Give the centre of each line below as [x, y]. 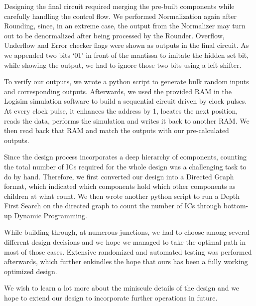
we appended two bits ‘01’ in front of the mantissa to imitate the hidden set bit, [127, 55]
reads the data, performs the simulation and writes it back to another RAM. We [127, 120]
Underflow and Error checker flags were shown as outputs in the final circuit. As [127, 45]
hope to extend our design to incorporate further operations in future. [111, 298]
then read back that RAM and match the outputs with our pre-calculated [117, 130]
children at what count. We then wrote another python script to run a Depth [122, 196]
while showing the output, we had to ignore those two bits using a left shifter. [123, 65]
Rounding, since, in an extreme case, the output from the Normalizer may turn [125, 26]
